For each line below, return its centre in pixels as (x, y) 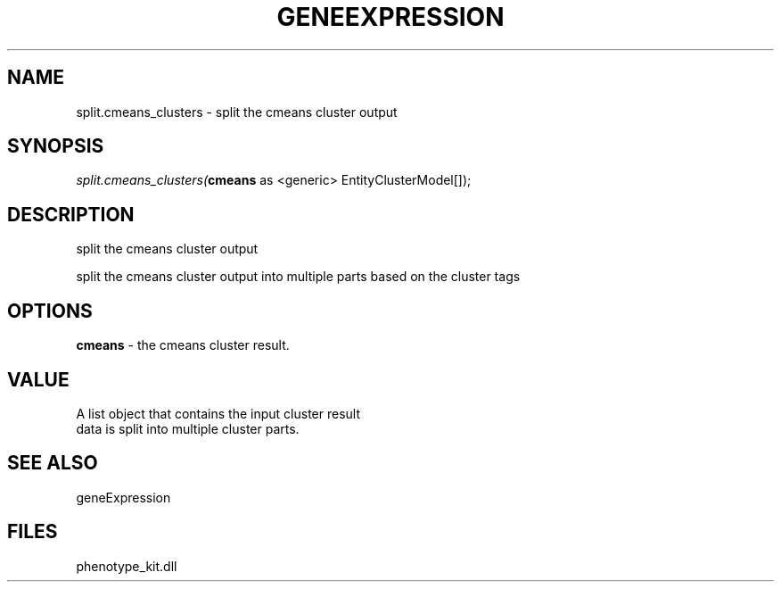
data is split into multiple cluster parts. (188, 428)
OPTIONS (50, 311)
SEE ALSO (53, 463)
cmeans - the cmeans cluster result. (183, 345)
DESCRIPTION (71, 214)
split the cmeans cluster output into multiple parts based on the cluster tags (298, 277)
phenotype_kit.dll (127, 566)
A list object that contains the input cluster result (218, 413)
